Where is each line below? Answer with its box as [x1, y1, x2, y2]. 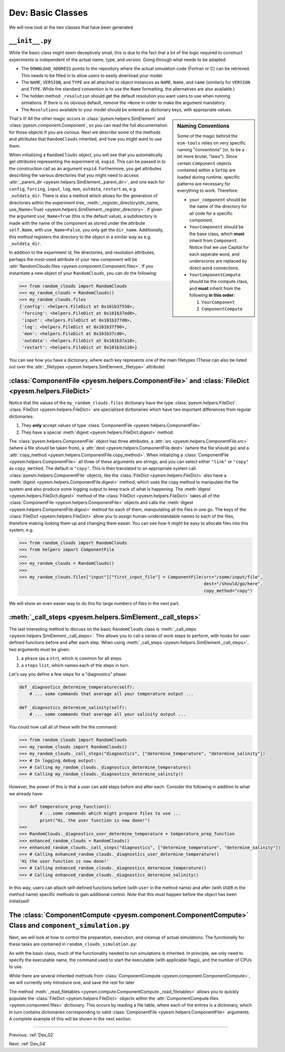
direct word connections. [189, 265, 239, 271]
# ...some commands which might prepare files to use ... [39, 810, 181, 816]
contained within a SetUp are [177, 167, 236, 173]
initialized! [9, 898, 29, 904]
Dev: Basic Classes [9, 7, 88, 18]
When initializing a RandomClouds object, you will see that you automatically [9, 152, 163, 158]
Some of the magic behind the [177, 133, 238, 139]
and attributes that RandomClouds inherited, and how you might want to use [9, 136, 162, 142]
